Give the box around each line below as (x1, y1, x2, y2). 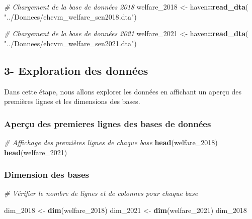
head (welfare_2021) (4, 147, 67, 157)
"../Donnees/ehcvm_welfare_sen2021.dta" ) (4, 38, 137, 48)
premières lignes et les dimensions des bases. (4, 96, 140, 106)
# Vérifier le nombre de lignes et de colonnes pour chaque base (4, 188, 198, 198)
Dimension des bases (4, 168, 90, 181)
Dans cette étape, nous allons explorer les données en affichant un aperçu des (4, 86, 242, 96)
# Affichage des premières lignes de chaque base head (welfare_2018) (4, 137, 218, 147)
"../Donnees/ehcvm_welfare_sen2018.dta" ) (4, 11, 137, 22)
